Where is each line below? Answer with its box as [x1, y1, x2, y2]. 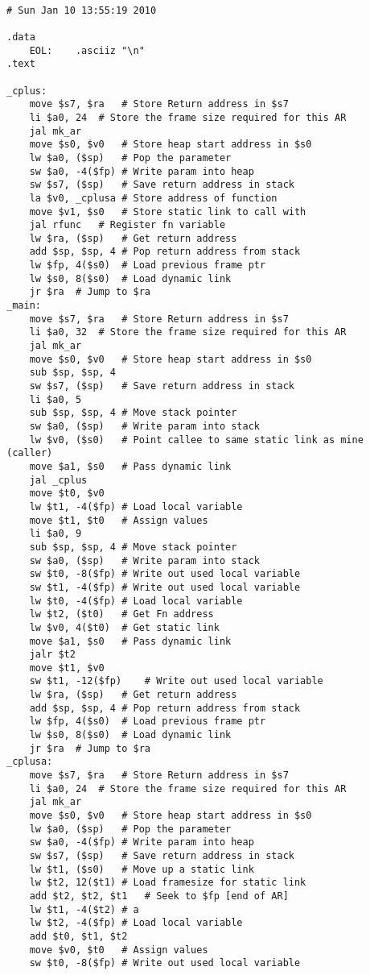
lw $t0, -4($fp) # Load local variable [29, 595, 243, 607]
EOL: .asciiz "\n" [29, 44, 145, 56]
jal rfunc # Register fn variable [29, 219, 226, 231]
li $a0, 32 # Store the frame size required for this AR [29, 326, 347, 338]
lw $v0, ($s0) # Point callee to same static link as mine [29, 434, 364, 446]
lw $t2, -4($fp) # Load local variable [29, 917, 243, 929]
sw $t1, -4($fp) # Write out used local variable [29, 581, 301, 593]
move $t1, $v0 [29, 662, 105, 674]
